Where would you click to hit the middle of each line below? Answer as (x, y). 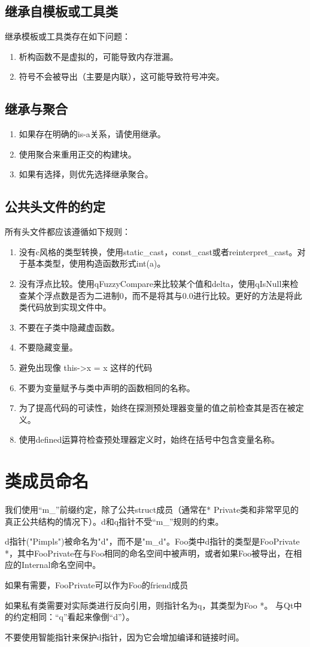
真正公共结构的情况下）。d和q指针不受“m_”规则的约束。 (114, 521)
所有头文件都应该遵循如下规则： (68, 232)
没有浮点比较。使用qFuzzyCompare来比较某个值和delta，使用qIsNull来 (154, 283)
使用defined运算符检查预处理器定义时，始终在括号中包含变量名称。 (149, 439)
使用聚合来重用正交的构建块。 (77, 154)
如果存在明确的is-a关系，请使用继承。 (92, 134)
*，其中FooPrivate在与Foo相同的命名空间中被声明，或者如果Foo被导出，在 (149, 553)
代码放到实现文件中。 (69, 307)
